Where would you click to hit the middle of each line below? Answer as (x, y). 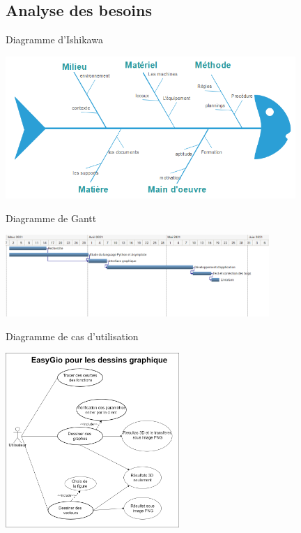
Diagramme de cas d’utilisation (72, 336)
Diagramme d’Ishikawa (54, 39)
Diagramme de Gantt (51, 218)
